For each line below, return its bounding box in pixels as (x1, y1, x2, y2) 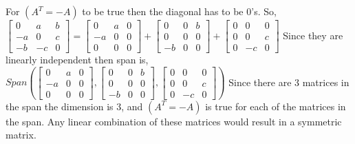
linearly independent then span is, (6, 52, 149, 67)
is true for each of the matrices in (205, 99, 346, 113)
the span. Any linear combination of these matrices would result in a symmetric (6, 114, 342, 128)
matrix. (6, 127, 36, 142)
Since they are (283, 28, 343, 42)
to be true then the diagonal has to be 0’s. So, (82, 4, 277, 18)
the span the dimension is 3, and (6, 99, 143, 113)
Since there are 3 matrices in (228, 74, 349, 89)
